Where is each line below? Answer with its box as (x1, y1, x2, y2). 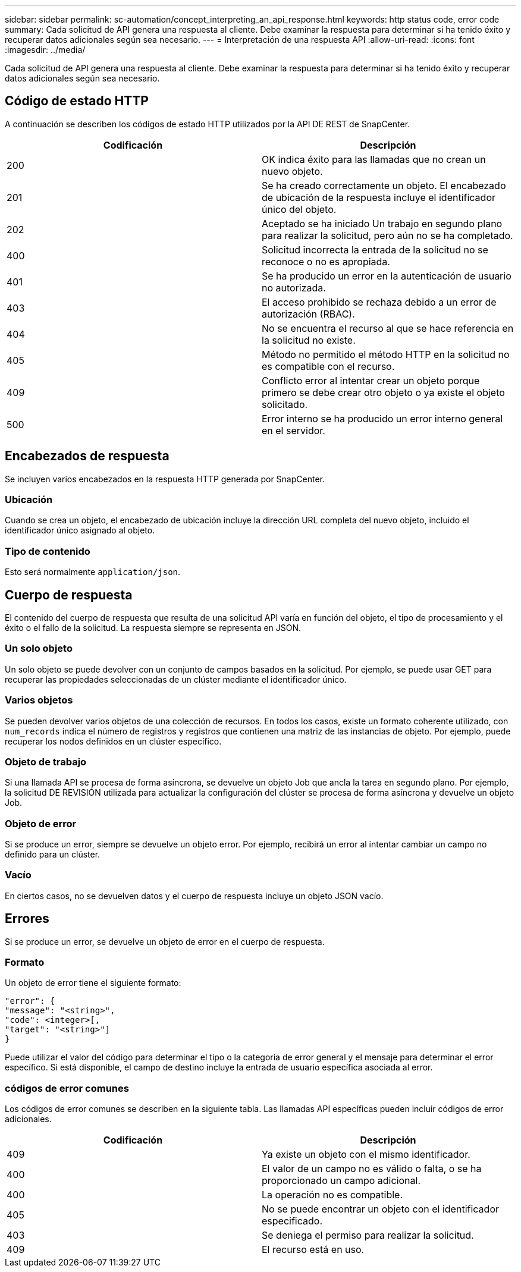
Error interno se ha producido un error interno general (262, 412, 503, 425)
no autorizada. (262, 281, 326, 294)
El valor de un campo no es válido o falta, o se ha (262, 1163, 482, 1175)
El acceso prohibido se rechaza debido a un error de (262, 296, 497, 308)
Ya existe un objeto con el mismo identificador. (262, 1148, 470, 1161)
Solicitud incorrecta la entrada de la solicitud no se (262, 243, 488, 256)
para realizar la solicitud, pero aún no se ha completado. (262, 229, 513, 241)
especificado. (262, 1215, 322, 1227)
